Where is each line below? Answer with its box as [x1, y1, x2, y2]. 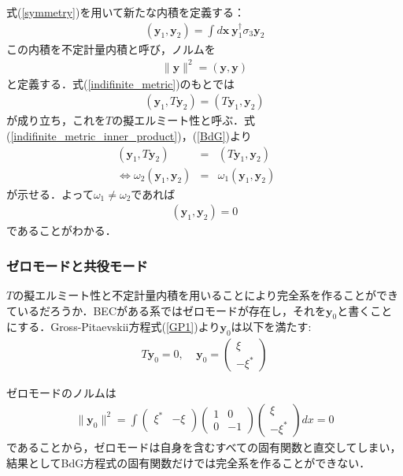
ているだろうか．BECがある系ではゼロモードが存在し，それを [6, 302, 327, 318]
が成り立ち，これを [6, 112, 105, 128]
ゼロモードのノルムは [6, 385, 116, 401]
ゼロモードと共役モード [6, 255, 148, 275]
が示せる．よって [6, 185, 94, 202]
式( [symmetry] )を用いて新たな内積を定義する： [6, 4, 246, 20]
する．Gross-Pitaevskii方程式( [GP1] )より [17, 318, 220, 335]
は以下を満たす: [231, 318, 312, 335]
